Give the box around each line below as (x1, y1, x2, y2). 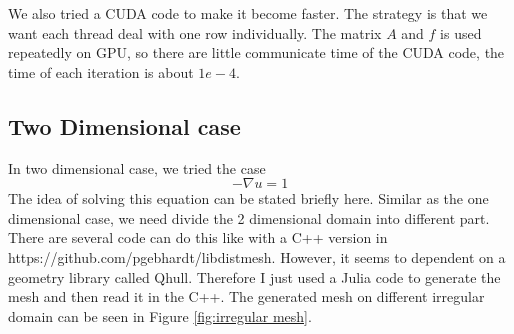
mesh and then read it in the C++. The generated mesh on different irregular (8, 286, 485, 307)
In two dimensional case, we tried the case (8, 157, 266, 178)
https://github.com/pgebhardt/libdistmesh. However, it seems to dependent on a (8, 246, 506, 267)
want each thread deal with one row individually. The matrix (8, 22, 382, 43)
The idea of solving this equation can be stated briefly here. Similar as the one (8, 188, 489, 209)
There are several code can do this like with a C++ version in (8, 227, 388, 248)
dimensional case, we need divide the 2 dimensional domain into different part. (8, 207, 490, 228)
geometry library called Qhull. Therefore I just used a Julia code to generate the (8, 266, 501, 287)
